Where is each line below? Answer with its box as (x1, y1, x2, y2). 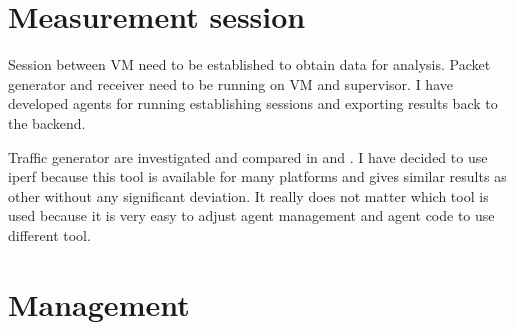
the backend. (8, 112, 86, 133)
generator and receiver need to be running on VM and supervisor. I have (8, 73, 453, 94)
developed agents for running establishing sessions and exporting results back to (8, 93, 498, 114)
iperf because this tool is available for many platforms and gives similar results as (8, 166, 507, 187)
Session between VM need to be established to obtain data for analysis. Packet (8, 54, 491, 75)
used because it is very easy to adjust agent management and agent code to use (8, 205, 495, 226)
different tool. (8, 224, 91, 245)
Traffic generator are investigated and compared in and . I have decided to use (8, 146, 488, 167)
